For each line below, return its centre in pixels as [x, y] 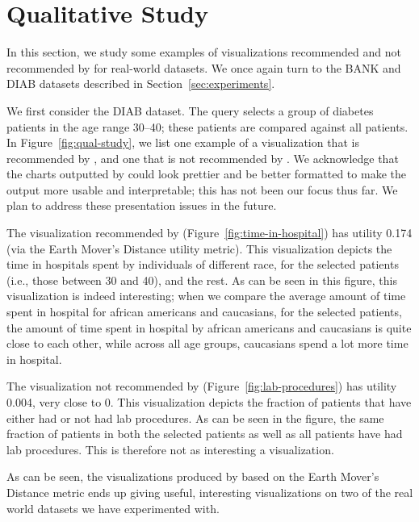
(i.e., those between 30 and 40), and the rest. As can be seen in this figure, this [202, 280]
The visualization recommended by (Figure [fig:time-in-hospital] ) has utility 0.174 [209, 233]
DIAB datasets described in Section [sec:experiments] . [141, 84]
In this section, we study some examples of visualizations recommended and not [204, 52]
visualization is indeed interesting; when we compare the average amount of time [206, 296]
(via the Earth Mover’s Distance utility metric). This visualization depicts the [199, 248]
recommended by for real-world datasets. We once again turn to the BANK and [204, 67]
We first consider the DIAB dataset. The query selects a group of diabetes [190, 110]
